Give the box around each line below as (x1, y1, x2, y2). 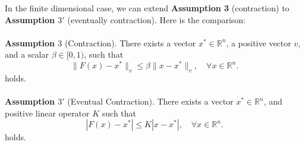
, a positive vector (226, 36, 291, 49)
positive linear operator (5, 106, 90, 119)
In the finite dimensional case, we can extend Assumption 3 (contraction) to (5, 2, 290, 14)
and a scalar (5, 48, 49, 61)
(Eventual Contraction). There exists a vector (67, 95, 234, 108)
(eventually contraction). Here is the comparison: (67, 13, 246, 26)
